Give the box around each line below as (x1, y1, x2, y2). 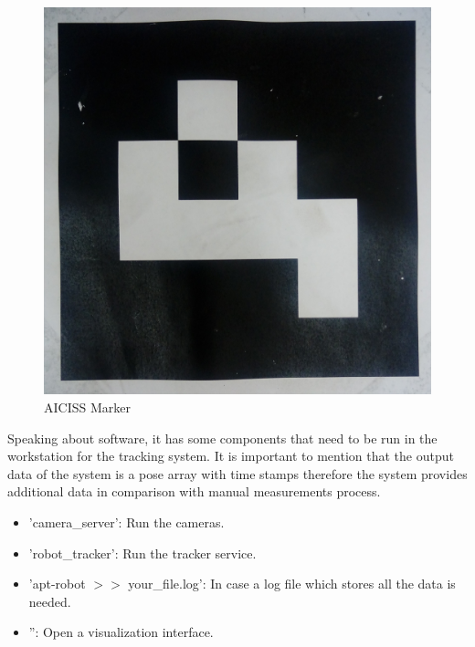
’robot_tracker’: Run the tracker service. (28, 543, 257, 562)
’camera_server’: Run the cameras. (28, 512, 225, 531)
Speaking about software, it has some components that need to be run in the (7, 428, 438, 447)
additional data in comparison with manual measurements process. (7, 482, 381, 501)
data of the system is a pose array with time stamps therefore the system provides (7, 464, 468, 483)
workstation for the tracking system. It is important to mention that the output (7, 446, 454, 465)
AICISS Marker (44, 398, 131, 416)
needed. (28, 591, 71, 610)
